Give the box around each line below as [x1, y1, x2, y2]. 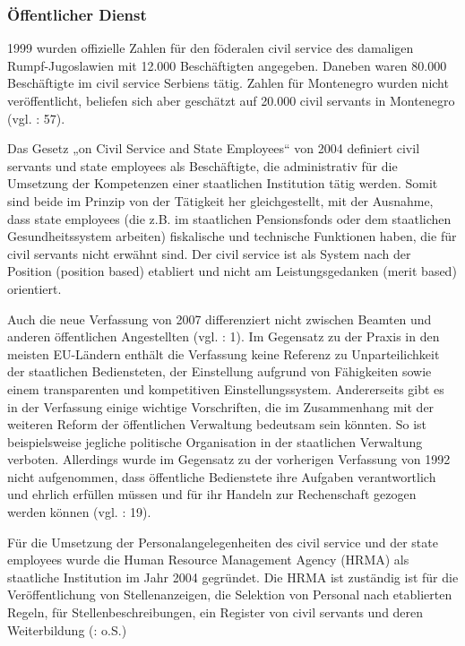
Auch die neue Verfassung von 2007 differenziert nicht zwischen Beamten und [7, 309, 432, 328]
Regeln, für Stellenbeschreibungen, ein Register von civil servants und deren [7, 603, 424, 622]
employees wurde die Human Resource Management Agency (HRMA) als [7, 550, 409, 569]
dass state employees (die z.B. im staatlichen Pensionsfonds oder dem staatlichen [7, 209, 452, 228]
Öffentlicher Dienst [7, 3, 147, 25]
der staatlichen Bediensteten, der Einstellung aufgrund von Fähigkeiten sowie [7, 362, 432, 381]
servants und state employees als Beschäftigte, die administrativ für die [7, 156, 398, 175]
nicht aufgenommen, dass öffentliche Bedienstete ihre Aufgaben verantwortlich [7, 467, 436, 486]
